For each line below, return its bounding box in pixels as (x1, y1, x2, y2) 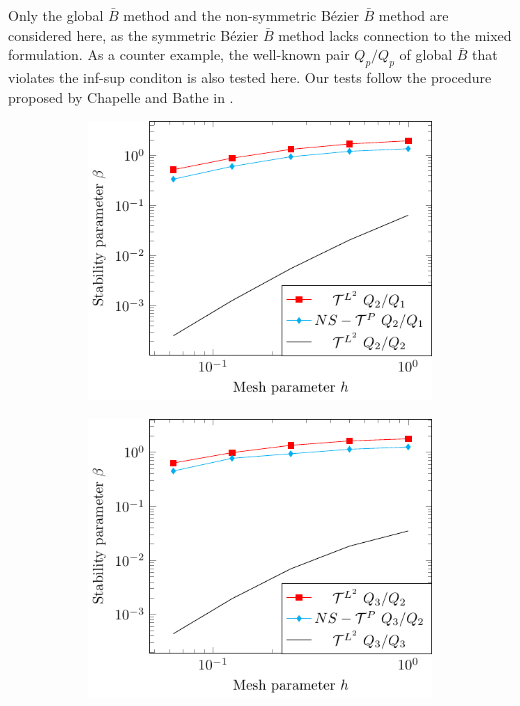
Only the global (8, 5, 104, 25)
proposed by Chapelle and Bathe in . (8, 86, 234, 107)
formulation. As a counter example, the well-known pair (8, 44, 350, 65)
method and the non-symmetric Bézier (123, 5, 359, 25)
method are (378, 5, 449, 25)
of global (399, 44, 453, 65)
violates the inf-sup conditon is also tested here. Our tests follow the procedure (8, 66, 492, 87)
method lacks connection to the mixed (278, 24, 512, 45)
